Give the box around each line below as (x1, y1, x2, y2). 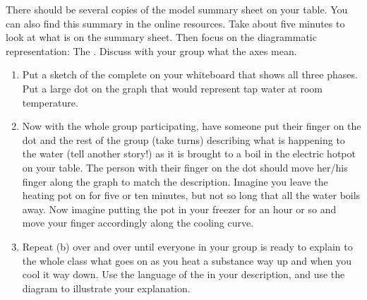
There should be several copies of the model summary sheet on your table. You (6, 2, 348, 16)
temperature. (22, 95, 78, 109)
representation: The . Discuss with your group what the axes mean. (6, 43, 297, 58)
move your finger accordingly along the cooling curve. (22, 215, 254, 230)
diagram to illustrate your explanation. (22, 280, 191, 295)
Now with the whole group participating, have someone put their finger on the (22, 119, 361, 133)
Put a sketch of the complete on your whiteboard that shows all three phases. (22, 67, 358, 82)
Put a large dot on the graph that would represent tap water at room (22, 80, 323, 95)
